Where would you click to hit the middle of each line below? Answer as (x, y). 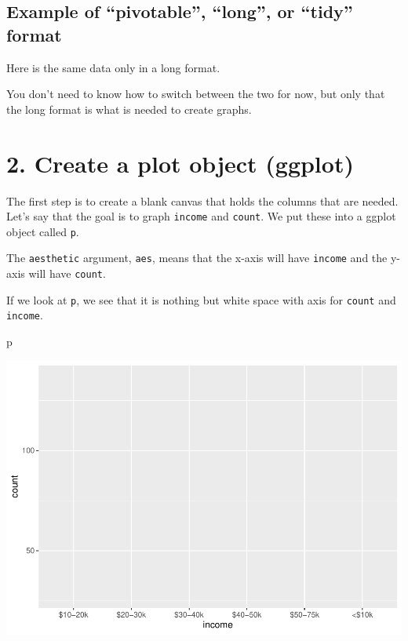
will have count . (67, 273)
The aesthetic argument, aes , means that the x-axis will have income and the (197, 258)
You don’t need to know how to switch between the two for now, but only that (196, 94)
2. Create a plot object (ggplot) (180, 163)
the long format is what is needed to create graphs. (129, 109)
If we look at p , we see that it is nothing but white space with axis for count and (201, 299)
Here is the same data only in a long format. (113, 67)
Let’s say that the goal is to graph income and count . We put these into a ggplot (201, 216)
